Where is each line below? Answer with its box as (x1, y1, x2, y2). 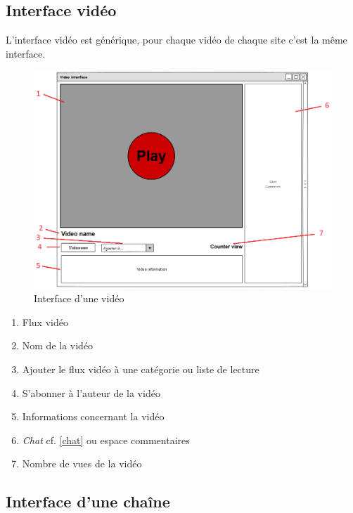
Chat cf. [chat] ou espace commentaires (22, 432, 190, 447)
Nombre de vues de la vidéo (22, 456, 142, 471)
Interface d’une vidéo (34, 291, 124, 306)
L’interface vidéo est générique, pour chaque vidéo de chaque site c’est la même (6, 32, 347, 47)
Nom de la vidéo (22, 338, 94, 353)
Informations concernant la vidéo (22, 409, 165, 424)
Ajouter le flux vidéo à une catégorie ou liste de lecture (22, 362, 259, 377)
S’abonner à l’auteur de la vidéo (22, 385, 160, 400)
